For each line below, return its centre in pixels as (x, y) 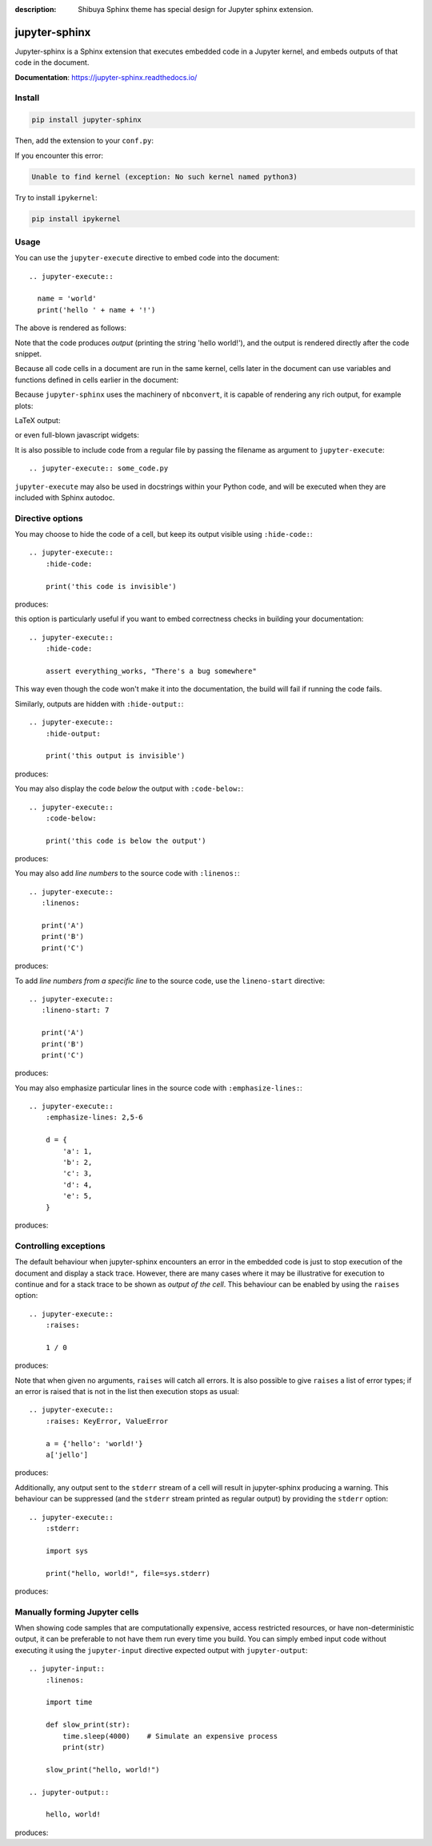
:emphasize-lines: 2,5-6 (94, 1117)
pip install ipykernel (76, 219)
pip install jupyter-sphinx (86, 120)
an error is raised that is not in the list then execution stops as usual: (127, 1392)
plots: (24, 405)
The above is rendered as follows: (71, 328)
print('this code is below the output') (126, 840)
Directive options (49, 518)
